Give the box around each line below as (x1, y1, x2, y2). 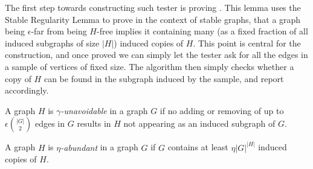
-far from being (31, 25, 87, 37)
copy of (5, 72, 31, 84)
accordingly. (5, 84, 49, 97)
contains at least (167, 141, 228, 153)
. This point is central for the (193, 36, 301, 49)
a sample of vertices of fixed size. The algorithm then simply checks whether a (5, 60, 294, 72)
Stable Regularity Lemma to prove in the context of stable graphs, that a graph (5, 13, 301, 25)
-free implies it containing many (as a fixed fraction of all (96, 25, 308, 37)
